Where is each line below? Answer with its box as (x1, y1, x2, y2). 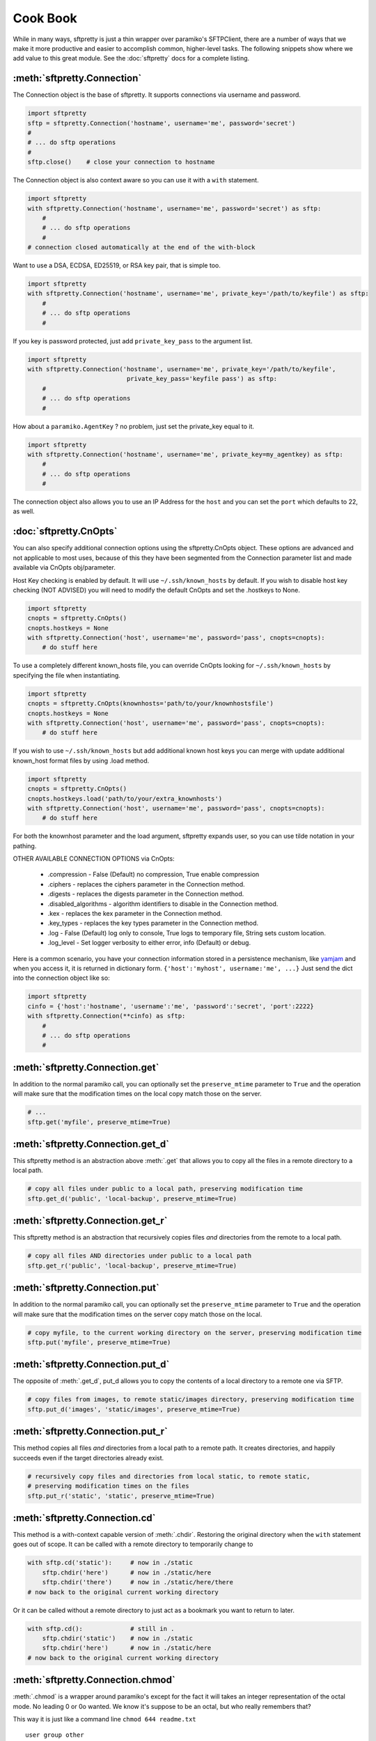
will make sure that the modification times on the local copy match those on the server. (13, 1090, 263, 1098)
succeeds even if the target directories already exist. (13, 1453, 164, 1462)
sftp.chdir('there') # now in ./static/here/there (42, 1578, 233, 1586)
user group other (25, 1731, 84, 1739)
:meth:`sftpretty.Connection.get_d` (13, 1138, 170, 1150)
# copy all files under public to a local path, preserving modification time (27, 1185, 303, 1193)
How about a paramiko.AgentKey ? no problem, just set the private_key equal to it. (13, 422, 254, 430)
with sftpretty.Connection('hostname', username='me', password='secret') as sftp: (27, 204, 322, 212)
